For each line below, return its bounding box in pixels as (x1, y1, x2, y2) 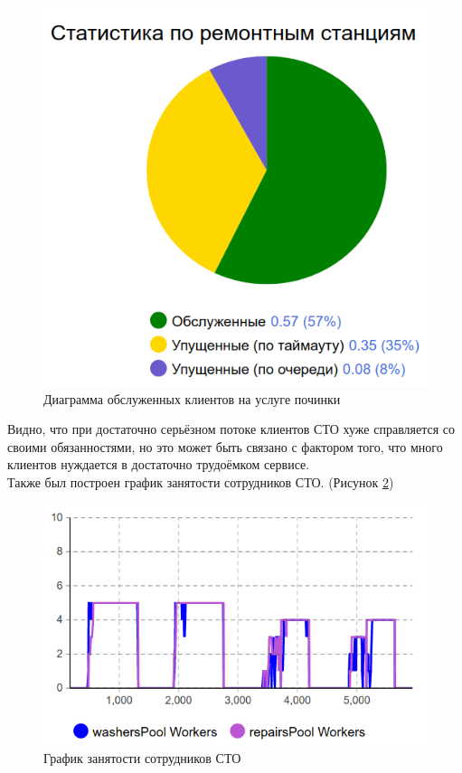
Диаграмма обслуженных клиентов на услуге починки (43, 389, 341, 408)
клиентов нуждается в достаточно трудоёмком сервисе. (7, 455, 310, 474)
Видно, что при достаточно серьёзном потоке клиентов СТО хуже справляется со (7, 419, 456, 438)
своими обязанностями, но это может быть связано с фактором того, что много (7, 437, 443, 456)
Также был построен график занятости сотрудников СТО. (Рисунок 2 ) (7, 473, 394, 492)
